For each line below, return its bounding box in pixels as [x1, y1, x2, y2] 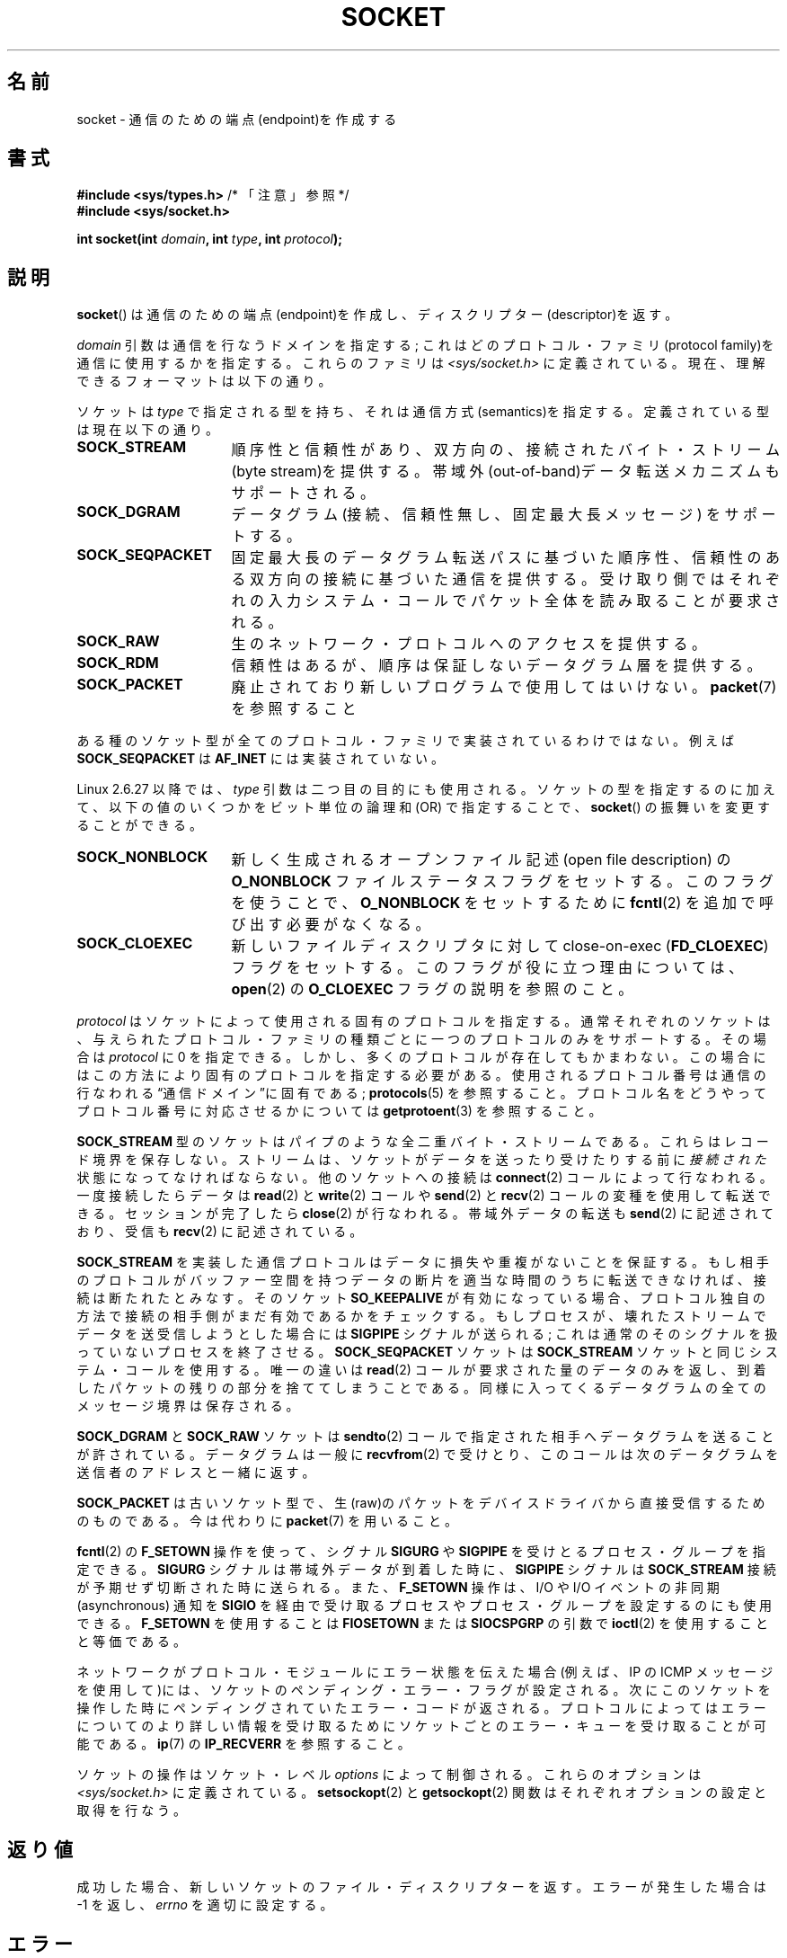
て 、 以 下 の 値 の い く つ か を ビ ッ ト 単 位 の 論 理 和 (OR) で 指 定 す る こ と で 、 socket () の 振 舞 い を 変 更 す [76, 799, 771, 815]
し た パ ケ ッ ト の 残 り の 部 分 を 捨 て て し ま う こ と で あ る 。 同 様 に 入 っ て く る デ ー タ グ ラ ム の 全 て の [76, 1380, 766, 1396]
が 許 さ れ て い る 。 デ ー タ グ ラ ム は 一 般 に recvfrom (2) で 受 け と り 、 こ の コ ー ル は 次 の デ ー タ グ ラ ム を [76, 1446, 779, 1463]
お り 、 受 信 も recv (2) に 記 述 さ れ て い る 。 [76, 1224, 363, 1240]
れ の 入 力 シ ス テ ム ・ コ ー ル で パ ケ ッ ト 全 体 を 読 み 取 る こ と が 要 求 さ [231, 592, 780, 610]
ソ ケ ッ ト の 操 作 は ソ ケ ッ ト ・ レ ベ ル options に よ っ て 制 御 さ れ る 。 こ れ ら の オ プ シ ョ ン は [76, 1767, 702, 1783]
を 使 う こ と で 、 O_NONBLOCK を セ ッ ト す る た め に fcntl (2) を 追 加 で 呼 [231, 894, 774, 912]
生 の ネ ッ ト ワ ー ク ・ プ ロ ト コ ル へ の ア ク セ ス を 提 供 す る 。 [231, 635, 706, 654]
